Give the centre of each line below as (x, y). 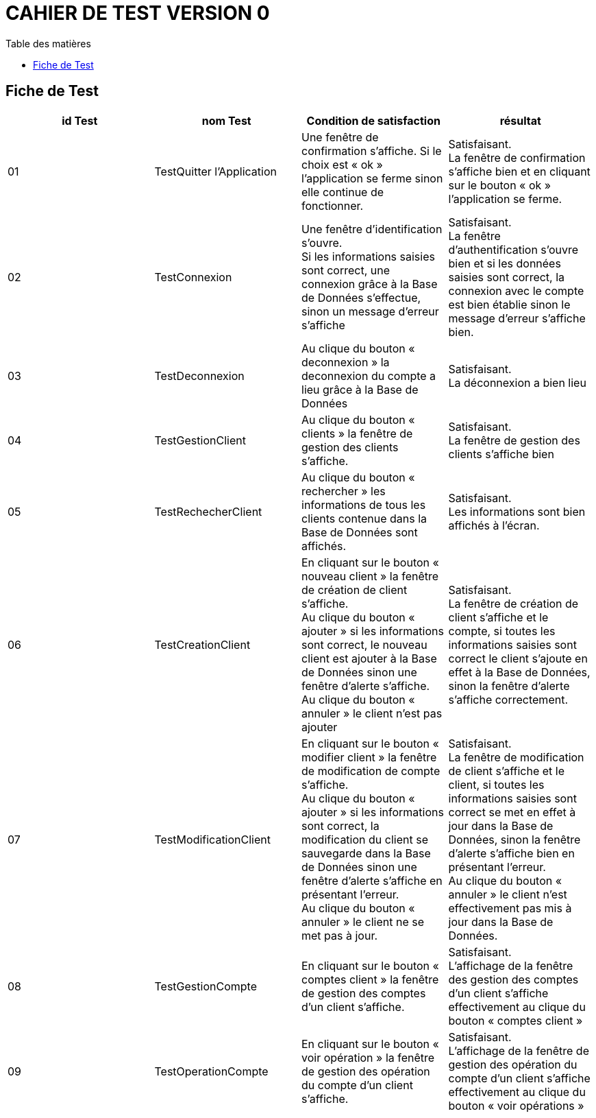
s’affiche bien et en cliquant (519, 171)
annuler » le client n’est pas (372, 713)
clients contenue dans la (364, 518)
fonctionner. (333, 205)
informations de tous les (364, 504)
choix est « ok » (342, 164)
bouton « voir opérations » (516, 1105)
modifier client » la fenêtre (369, 757)
